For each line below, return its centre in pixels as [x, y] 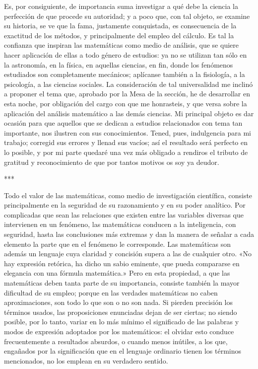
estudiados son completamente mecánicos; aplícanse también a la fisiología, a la [125, 74]
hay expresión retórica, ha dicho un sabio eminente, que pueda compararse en [122, 263]
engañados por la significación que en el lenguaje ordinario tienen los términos [123, 351]
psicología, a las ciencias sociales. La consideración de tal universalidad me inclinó [129, 84]
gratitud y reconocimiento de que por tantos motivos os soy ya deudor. [112, 162]
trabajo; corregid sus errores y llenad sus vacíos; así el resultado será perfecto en [126, 142]
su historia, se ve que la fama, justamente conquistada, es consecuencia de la [120, 26]
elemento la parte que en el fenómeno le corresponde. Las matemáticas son [118, 244]
